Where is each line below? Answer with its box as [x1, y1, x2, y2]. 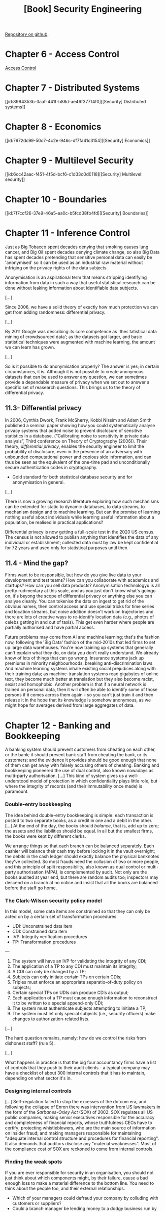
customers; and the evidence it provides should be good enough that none [5, 757, 157, 763]
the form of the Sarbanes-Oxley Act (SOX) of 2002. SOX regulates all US [5, 1109, 153, 1115]
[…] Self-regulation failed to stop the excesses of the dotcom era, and [5, 1099, 147, 1105]
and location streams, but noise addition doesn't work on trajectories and [5, 609, 154, 615]
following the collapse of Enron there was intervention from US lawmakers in [5, 1104, 161, 1110]
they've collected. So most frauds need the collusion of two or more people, [5, 859, 160, 865]
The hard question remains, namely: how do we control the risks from [5, 1035, 146, 1041]
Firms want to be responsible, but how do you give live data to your [5, 572, 142, 578]
